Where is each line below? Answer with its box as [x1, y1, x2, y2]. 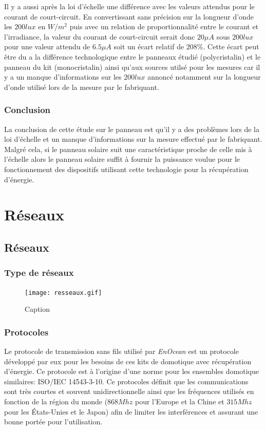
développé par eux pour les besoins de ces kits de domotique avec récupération [4, 356, 252, 366]
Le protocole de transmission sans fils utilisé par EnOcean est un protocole [4, 345, 239, 356]
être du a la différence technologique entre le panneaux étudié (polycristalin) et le [4, 51, 261, 62]
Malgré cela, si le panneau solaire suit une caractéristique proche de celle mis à [4, 143, 252, 154]
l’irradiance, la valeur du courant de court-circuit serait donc [4, 31, 195, 42]
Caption [25, 304, 50, 314]
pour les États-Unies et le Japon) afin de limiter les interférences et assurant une [4, 406, 258, 417]
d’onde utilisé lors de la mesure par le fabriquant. [4, 81, 159, 92]
